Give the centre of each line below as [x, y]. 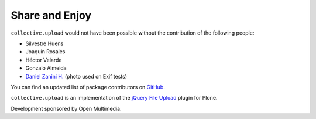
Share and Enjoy [51, 15]
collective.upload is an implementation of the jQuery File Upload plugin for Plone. [114, 98]
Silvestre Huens [44, 43]
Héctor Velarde [44, 60]
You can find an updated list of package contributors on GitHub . [88, 87]
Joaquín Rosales [45, 52]
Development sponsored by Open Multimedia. [66, 108]
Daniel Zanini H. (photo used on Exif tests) [76, 76]
